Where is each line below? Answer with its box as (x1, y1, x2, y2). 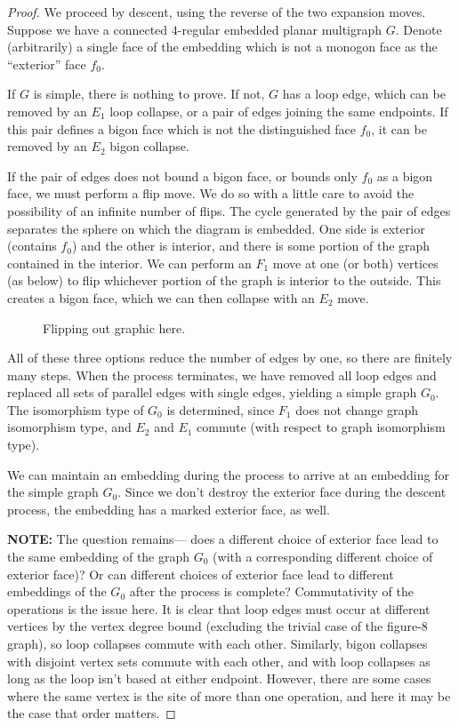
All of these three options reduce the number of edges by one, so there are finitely (7, 348, 453, 367)
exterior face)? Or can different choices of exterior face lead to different (7, 564, 394, 583)
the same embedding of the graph (7, 547, 190, 566)
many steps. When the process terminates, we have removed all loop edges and (7, 365, 437, 384)
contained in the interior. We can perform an (7, 253, 252, 272)
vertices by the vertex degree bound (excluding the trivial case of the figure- (7, 617, 422, 635)
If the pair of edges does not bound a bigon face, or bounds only (7, 166, 358, 185)
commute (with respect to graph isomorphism (197, 418, 446, 436)
